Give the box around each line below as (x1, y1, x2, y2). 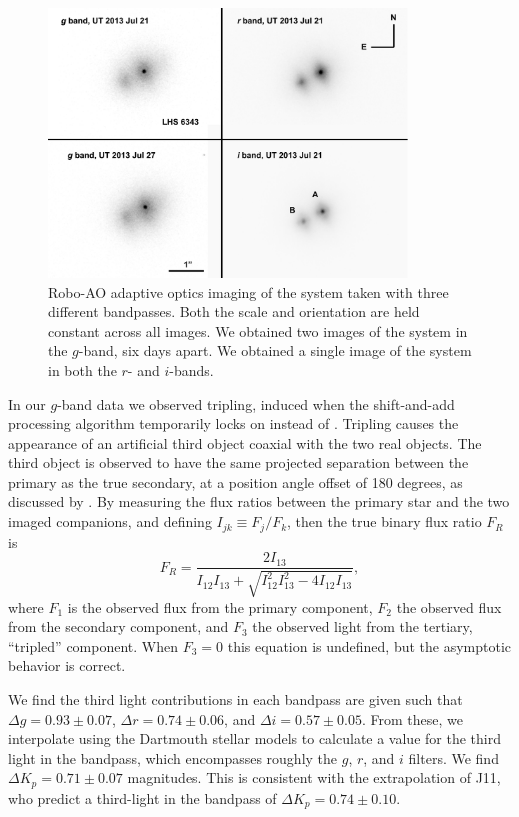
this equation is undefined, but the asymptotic (227, 635, 512, 656)
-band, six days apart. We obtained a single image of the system (78, 340, 472, 361)
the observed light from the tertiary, (252, 616, 473, 637)
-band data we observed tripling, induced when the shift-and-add (57, 393, 455, 414)
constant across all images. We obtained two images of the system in (48, 320, 468, 341)
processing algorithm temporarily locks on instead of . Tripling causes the (8, 413, 459, 434)
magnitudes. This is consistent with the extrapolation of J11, (127, 767, 501, 788)
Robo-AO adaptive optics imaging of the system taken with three (48, 281, 449, 302)
